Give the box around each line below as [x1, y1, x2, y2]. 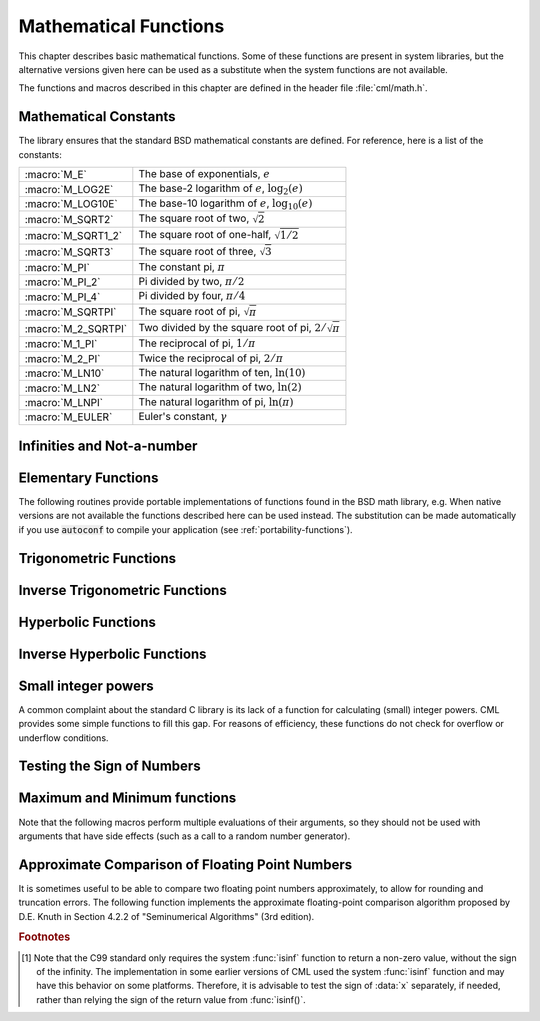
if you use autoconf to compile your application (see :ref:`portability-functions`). [18, 523, 354, 535]
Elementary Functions [18, 470, 159, 486]
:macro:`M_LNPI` [24, 395, 104, 409]
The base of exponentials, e [138, 167, 270, 181]
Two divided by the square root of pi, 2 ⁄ [138, 321, 325, 335]
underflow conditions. [18, 731, 109, 744]
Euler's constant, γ [138, 410, 227, 424]
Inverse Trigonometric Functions [18, 581, 227, 599]
